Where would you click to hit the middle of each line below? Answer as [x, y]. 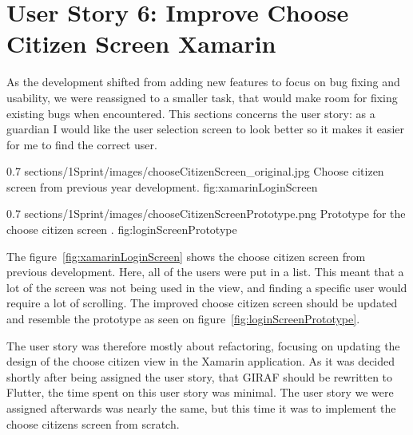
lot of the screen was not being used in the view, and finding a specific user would [207, 287]
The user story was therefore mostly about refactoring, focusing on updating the [203, 345]
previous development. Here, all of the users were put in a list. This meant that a [205, 272]
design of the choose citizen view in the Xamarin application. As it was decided [201, 361]
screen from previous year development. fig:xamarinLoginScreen [162, 186]
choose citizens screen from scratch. [93, 423]
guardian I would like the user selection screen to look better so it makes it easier [205, 129]
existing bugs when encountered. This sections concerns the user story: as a [191, 113]
